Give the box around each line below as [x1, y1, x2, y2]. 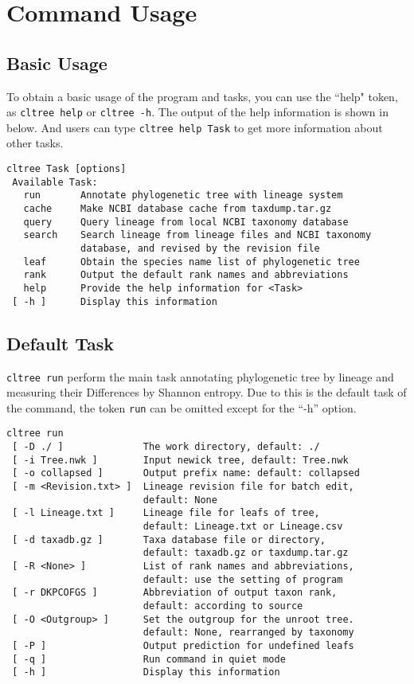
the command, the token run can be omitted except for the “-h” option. [6, 399, 357, 416]
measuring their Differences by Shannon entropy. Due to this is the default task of [6, 384, 407, 401]
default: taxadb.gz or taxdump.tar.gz [143, 547, 349, 559]
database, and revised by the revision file [80, 243, 320, 255]
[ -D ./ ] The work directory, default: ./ [12, 441, 320, 453]
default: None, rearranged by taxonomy [143, 627, 354, 639]
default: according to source [143, 600, 303, 612]
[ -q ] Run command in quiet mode [12, 653, 286, 665]
